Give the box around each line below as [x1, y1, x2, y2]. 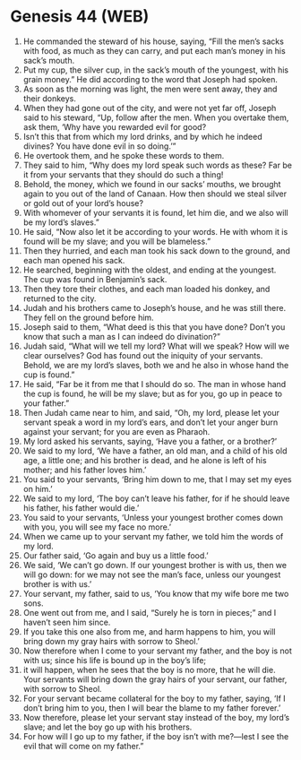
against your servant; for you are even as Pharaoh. [22, 426, 211, 436]
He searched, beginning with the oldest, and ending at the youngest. [22, 264, 277, 275]
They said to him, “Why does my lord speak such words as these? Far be [22, 160, 292, 170]
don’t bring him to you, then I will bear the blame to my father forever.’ [22, 702, 281, 713]
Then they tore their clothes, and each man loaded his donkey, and [22, 283, 271, 294]
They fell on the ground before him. [22, 312, 155, 323]
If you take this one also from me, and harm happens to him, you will [22, 626, 276, 637]
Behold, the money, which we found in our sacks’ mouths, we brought [22, 178, 281, 189]
